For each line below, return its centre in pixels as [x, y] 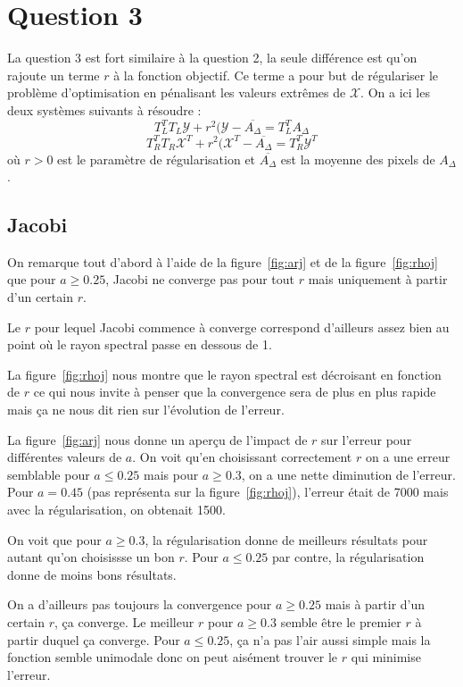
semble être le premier [341, 621]
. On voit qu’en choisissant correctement [242, 457]
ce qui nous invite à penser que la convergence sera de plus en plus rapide [235, 392]
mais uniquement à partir [378, 279]
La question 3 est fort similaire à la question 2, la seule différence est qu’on [212, 58]
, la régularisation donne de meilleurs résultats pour [286, 539]
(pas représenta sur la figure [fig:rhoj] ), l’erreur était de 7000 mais [268, 492]
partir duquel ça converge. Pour [94, 639]
